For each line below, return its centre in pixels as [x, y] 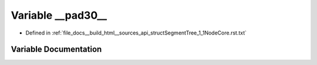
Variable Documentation [56, 49]
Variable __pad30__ [59, 15]
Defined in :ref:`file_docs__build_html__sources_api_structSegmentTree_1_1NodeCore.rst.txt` [136, 33]
